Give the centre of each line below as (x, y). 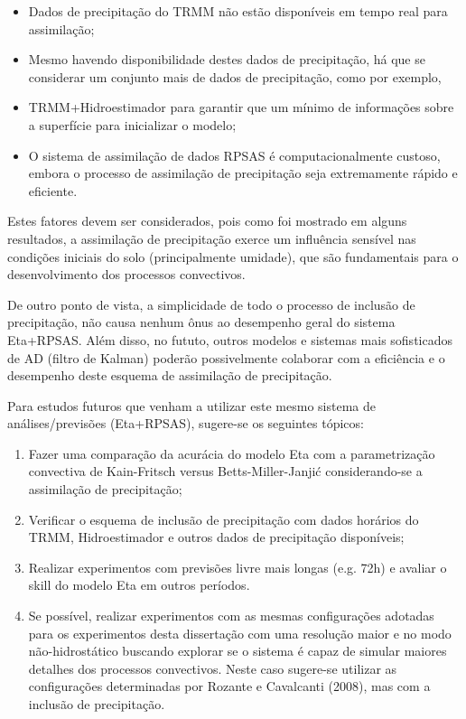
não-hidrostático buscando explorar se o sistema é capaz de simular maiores (238, 651)
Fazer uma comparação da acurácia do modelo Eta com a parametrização (232, 453)
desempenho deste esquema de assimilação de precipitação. (170, 375)
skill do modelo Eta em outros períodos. (139, 585)
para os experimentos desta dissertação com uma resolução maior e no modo (240, 633)
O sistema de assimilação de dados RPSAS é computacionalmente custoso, (234, 155)
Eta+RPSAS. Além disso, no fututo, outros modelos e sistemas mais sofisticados (230, 339)
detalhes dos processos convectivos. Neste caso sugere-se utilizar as (213, 668)
